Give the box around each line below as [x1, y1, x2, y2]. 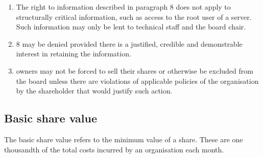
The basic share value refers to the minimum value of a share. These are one [4, 134, 243, 144]
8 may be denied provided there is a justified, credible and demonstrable [16, 38, 243, 49]
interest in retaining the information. [16, 48, 131, 59]
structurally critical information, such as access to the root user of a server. [16, 11, 252, 22]
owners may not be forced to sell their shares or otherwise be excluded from [16, 65, 253, 76]
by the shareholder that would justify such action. [16, 85, 173, 96]
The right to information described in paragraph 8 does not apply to [16, 2, 231, 12]
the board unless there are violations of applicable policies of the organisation [16, 75, 259, 86]
